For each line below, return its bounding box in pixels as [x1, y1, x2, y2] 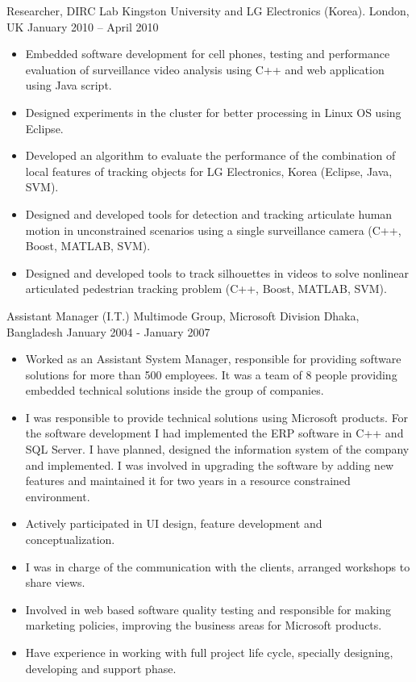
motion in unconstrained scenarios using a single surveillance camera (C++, [25, 221, 401, 238]
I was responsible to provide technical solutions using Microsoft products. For [25, 408, 409, 425]
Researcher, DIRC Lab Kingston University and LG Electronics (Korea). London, [6, 2, 410, 19]
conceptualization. [25, 531, 115, 548]
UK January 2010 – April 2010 [6, 18, 159, 35]
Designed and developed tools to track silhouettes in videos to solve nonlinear [25, 264, 409, 281]
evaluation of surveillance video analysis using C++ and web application [25, 61, 385, 77]
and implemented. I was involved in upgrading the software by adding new [25, 456, 394, 473]
